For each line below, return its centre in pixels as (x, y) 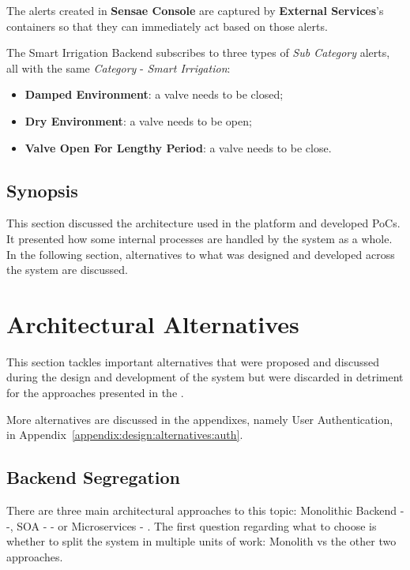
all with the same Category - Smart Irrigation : (118, 67)
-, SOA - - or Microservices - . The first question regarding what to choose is (192, 525)
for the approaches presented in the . (95, 393)
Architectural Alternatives (153, 323)
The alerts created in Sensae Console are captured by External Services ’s (195, 10)
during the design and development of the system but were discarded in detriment (205, 377)
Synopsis (42, 190)
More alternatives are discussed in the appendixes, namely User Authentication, (200, 419)
